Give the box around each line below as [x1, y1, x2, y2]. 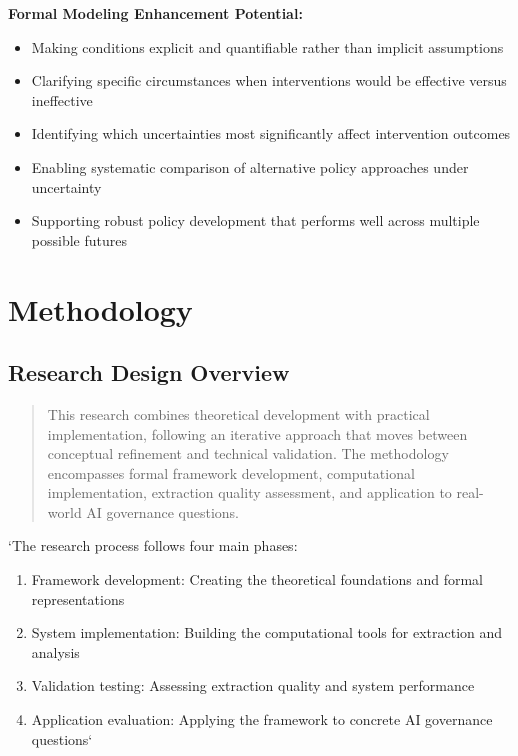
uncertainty [31, 176, 102, 197]
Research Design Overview [8, 357, 290, 388]
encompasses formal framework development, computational [47, 462, 415, 483]
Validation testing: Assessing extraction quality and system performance [31, 675, 475, 696]
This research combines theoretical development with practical [47, 403, 430, 424]
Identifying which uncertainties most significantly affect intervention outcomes [31, 123, 511, 144]
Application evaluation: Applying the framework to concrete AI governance [31, 709, 493, 730]
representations [31, 588, 125, 609]
